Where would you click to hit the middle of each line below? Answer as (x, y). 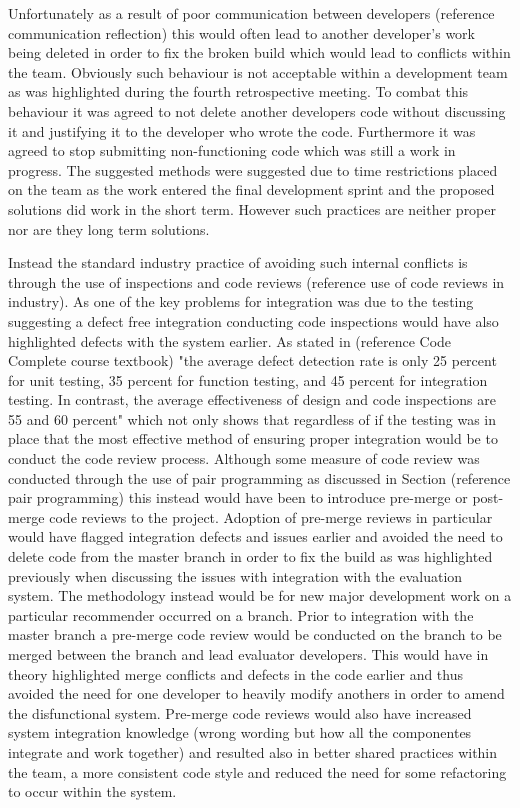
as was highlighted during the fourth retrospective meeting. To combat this (238, 91)
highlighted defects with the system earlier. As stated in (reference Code (230, 340)
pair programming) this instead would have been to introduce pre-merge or (238, 497)
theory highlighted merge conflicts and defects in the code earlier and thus (235, 673)
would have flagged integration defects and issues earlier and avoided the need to (255, 536)
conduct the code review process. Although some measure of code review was (244, 458)
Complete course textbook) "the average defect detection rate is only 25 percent (252, 360)
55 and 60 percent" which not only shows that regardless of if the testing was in (252, 418)
